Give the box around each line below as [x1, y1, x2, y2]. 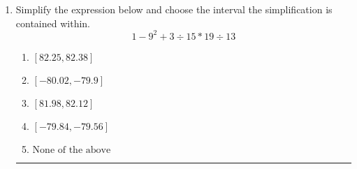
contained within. [15, 15, 90, 30]
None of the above [32, 145, 111, 155]
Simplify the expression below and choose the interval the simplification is [15, 2, 333, 16]
